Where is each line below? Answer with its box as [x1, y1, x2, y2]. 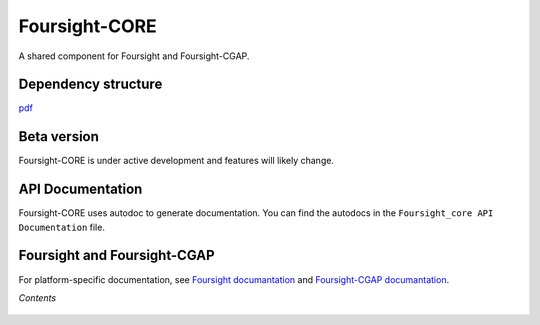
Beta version [18, 128, 100, 145]
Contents [18, 291, 57, 304]
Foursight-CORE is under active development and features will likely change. [18, 155, 335, 167]
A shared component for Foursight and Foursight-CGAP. [18, 50, 250, 62]
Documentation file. [18, 221, 105, 233]
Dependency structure [18, 76, 163, 93]
